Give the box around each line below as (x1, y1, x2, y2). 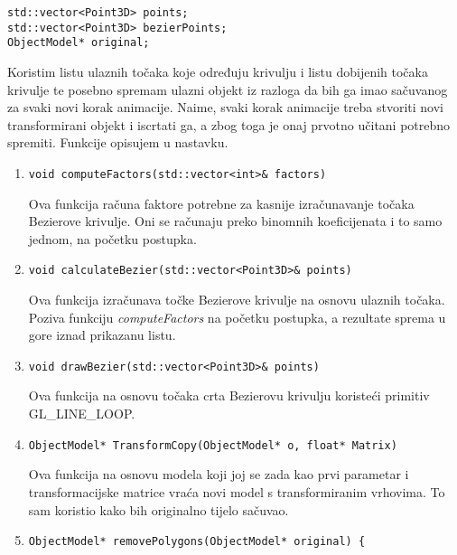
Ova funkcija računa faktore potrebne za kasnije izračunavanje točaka (28, 193, 415, 212)
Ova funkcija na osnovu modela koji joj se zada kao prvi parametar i (28, 465, 409, 484)
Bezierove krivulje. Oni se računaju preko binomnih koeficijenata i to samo (28, 212, 443, 230)
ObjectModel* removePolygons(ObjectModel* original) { (28, 535, 366, 549)
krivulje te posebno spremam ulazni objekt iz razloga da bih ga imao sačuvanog (7, 80, 448, 99)
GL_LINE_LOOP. (28, 404, 135, 423)
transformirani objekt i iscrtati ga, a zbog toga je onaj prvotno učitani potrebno (7, 115, 451, 134)
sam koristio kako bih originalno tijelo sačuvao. (28, 500, 289, 519)
